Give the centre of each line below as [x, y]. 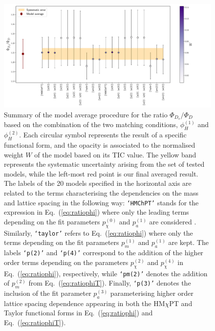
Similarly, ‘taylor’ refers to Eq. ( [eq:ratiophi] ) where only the [98, 232]
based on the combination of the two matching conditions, [91, 124]
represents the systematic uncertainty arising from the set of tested [104, 164]
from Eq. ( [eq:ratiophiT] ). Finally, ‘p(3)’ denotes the [110, 283]
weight [14, 154]
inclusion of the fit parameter [48, 293]
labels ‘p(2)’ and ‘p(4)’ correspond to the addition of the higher [104, 253]
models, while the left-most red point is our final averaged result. [101, 173]
